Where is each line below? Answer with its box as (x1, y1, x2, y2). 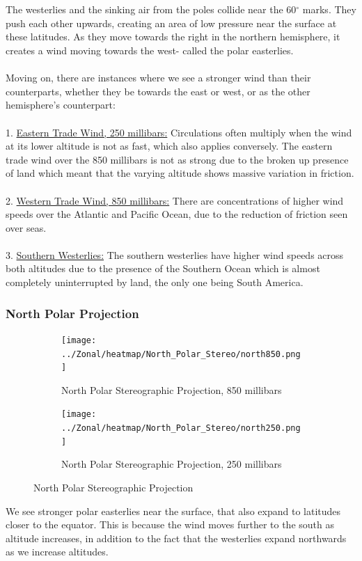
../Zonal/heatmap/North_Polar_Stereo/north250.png (61, 423, 301, 434)
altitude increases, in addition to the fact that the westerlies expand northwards (6, 530, 347, 545)
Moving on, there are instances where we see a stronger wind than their (6, 70, 311, 85)
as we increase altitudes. (6, 544, 109, 559)
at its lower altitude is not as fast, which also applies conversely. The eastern (6, 139, 333, 153)
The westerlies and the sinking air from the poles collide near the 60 (6, 2, 297, 17)
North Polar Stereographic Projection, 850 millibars (61, 382, 282, 397)
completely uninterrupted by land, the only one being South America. (6, 275, 304, 290)
